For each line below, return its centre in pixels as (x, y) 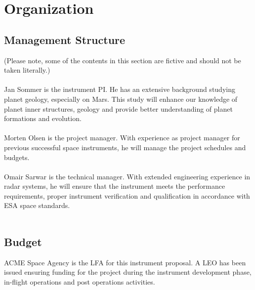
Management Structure (65, 39)
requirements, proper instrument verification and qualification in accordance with (127, 195)
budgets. (17, 157)
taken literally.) (27, 70)
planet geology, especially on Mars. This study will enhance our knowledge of (121, 99)
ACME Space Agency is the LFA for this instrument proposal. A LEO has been (125, 262)
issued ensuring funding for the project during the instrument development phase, (128, 272)
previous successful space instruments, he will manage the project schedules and (125, 147)
